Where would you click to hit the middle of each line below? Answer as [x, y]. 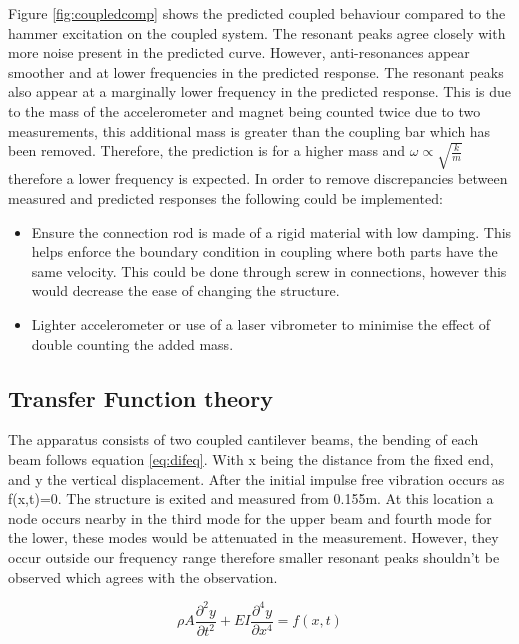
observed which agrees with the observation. [143, 576]
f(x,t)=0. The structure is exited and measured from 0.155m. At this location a [251, 498]
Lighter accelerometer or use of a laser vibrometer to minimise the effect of [261, 323]
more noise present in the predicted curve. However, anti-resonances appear [239, 52]
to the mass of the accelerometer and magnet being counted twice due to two [244, 110]
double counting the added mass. [132, 343]
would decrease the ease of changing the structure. [185, 290]
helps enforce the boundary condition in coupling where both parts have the [264, 251]
